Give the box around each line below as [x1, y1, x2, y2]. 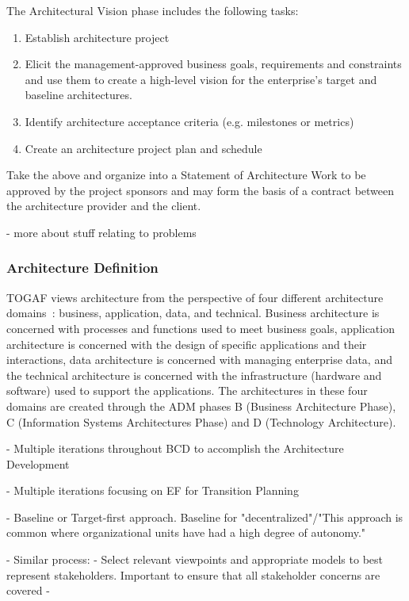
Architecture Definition [6, 258, 159, 278]
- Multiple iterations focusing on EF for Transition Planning [6, 482, 299, 499]
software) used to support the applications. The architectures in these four [6, 382, 368, 399]
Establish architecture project [25, 29, 170, 45]
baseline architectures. [25, 86, 132, 103]
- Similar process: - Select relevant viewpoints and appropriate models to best [6, 551, 384, 568]
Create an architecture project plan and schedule [25, 140, 262, 156]
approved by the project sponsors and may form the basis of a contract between [6, 182, 395, 198]
